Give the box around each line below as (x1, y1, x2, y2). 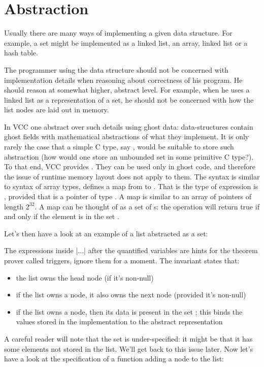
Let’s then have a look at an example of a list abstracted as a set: (4, 228, 208, 238)
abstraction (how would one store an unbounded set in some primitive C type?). (4, 151, 254, 162)
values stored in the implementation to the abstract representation (16, 316, 223, 327)
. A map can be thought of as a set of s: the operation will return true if (35, 201, 259, 211)
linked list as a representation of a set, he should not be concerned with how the (4, 94, 254, 105)
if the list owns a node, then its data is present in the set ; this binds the (16, 306, 243, 317)
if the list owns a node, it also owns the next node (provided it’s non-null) (16, 289, 246, 300)
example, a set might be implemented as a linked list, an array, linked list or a (4, 37, 248, 48)
